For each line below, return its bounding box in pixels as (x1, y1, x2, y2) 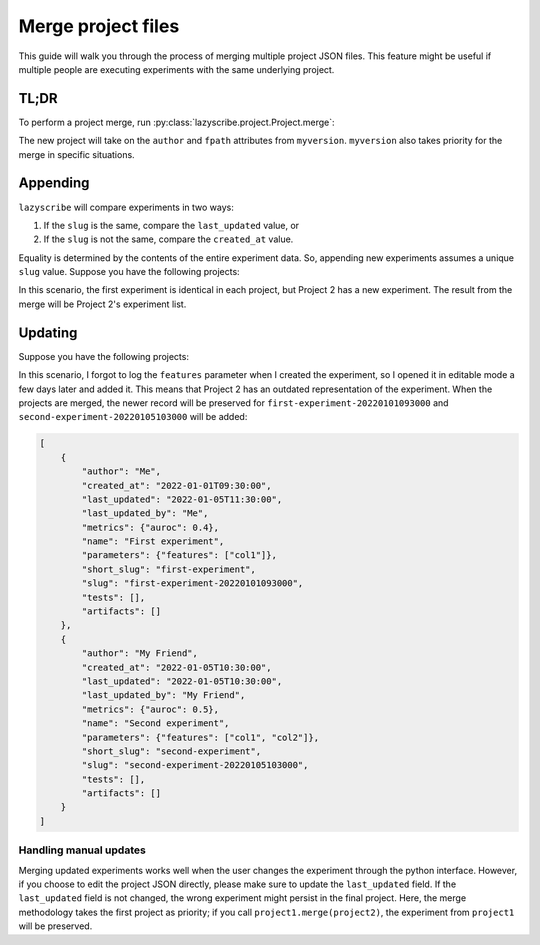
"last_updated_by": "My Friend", (81, 690, 246, 701)
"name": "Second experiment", (81, 718, 230, 729)
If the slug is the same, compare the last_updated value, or (43, 219, 300, 231)
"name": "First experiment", (81, 536, 225, 547)
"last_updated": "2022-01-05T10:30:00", (81, 675, 283, 687)
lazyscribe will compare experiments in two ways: (18, 201, 234, 213)
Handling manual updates (18, 843, 147, 857)
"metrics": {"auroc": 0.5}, (81, 703, 220, 715)
